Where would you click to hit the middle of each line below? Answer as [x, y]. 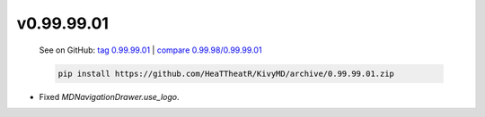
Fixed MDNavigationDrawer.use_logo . [109, 96]
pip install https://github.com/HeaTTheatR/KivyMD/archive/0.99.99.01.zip [226, 73]
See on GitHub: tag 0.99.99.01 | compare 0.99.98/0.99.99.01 [150, 50]
